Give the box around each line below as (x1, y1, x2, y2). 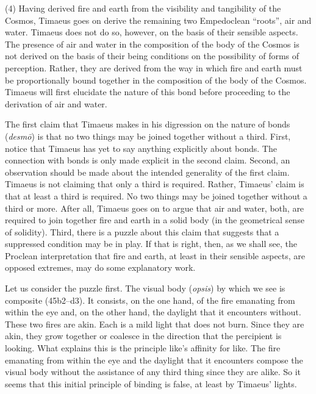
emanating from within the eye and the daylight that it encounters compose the (5, 353, 303, 366)
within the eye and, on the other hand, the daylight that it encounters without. (5, 306, 301, 318)
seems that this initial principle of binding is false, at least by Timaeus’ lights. (5, 377, 297, 390)
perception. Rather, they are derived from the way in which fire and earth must (5, 61, 303, 74)
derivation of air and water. (5, 97, 107, 110)
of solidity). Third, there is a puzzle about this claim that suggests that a (5, 225, 279, 238)
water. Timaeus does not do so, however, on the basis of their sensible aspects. (5, 26, 298, 38)
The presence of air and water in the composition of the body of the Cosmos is (5, 37, 300, 50)
